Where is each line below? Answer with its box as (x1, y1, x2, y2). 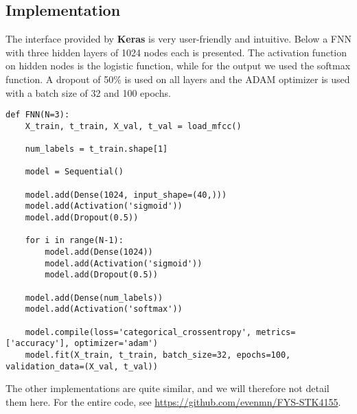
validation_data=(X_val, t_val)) (5, 361, 158, 371)
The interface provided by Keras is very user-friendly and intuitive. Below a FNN (5, 32, 352, 46)
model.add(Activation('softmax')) (25, 304, 183, 314)
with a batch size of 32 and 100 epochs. (5, 85, 171, 100)
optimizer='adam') (74, 338, 158, 349)
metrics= (256, 327, 296, 337)
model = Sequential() (25, 167, 124, 177)
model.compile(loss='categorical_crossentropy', (25, 327, 251, 337)
